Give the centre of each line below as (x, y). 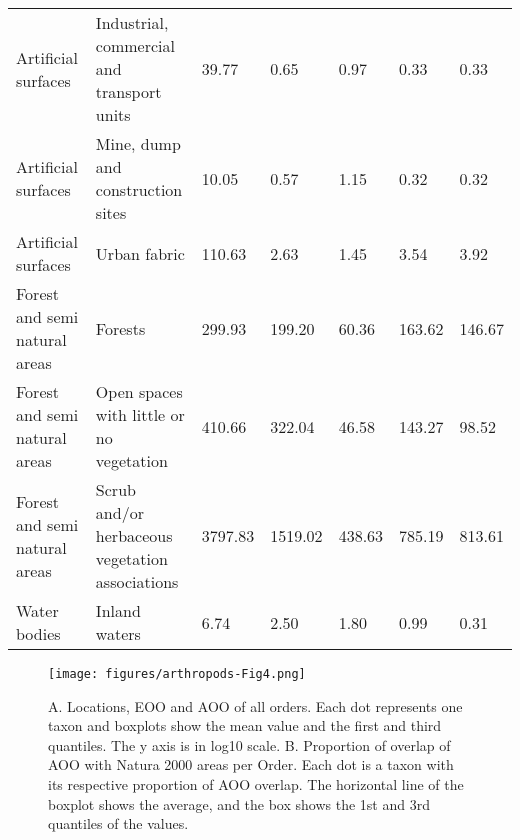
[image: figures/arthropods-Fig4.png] (177, 674)
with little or (140, 414)
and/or (119, 512)
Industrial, (132, 22)
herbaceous (134, 535)
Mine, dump (138, 143)
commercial (135, 45)
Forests (120, 328)
